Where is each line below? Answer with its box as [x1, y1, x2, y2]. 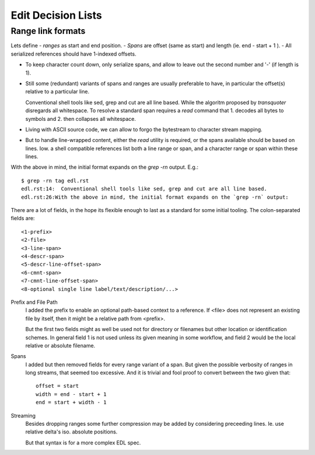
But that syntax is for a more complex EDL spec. [25, 439, 141, 446]
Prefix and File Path [10, 298, 58, 305]
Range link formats [10, 26, 86, 36]
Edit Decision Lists [10, 9, 102, 22]
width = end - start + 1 [36, 391, 107, 397]
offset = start [36, 383, 79, 390]
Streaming [10, 412, 36, 419]
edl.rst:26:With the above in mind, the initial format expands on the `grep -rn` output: [21, 193, 289, 200]
